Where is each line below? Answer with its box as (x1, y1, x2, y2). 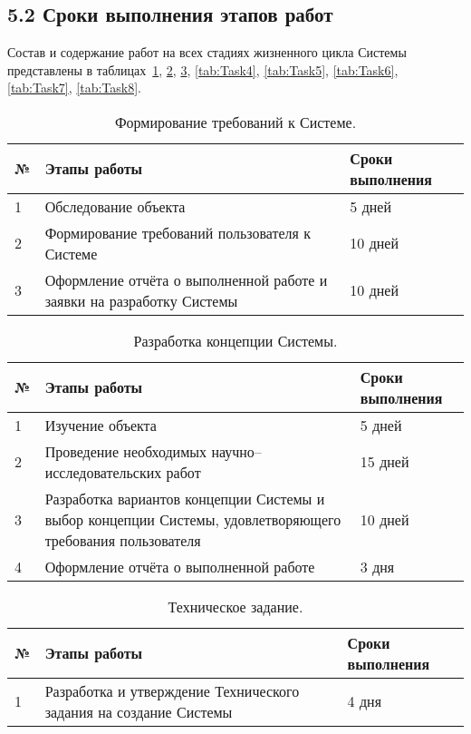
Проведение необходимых (44, 440, 207, 462)
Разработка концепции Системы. (133, 329, 338, 351)
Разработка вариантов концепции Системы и (44, 487, 325, 509)
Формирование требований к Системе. (114, 111, 357, 132)
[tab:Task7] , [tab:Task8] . (7, 78, 141, 97)
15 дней (360, 451, 409, 473)
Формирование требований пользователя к (44, 221, 312, 243)
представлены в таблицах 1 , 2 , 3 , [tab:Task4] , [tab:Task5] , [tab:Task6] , (7, 60, 399, 79)
